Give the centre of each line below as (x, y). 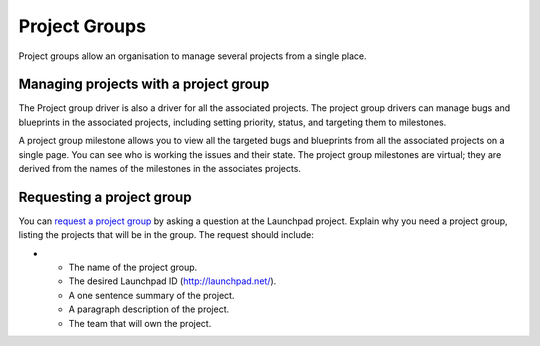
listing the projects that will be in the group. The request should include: (166, 235)
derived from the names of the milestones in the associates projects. (160, 169)
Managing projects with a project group (144, 84)
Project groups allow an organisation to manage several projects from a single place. (192, 56)
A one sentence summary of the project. (151, 295)
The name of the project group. (133, 267)
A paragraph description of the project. (149, 309)
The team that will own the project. (140, 323)
